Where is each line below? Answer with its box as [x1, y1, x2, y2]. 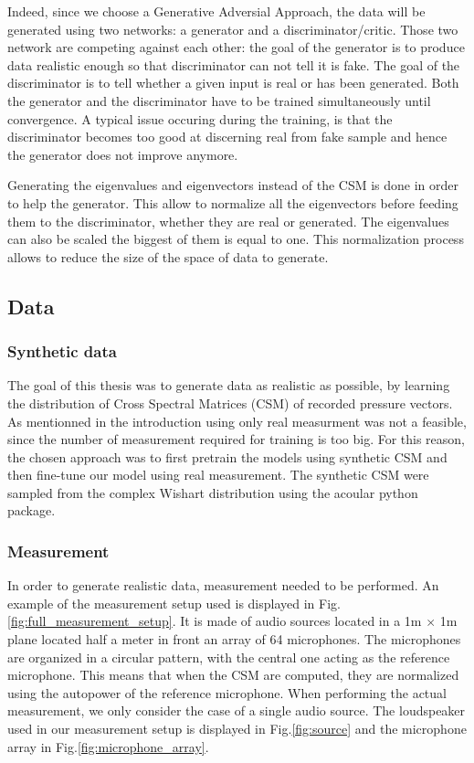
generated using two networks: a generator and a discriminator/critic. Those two [7, 19, 458, 38]
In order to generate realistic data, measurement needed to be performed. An [7, 576, 439, 595]
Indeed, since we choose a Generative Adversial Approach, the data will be [7, 2, 426, 20]
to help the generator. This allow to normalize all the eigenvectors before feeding [7, 193, 458, 212]
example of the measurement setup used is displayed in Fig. [7, 593, 341, 612]
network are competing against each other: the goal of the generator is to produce [7, 37, 465, 57]
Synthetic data [7, 340, 117, 363]
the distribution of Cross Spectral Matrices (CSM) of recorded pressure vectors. [7, 393, 453, 412]
